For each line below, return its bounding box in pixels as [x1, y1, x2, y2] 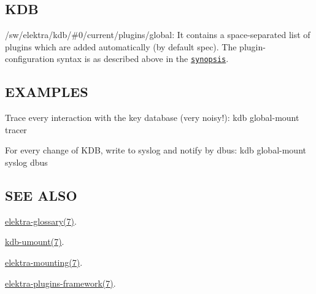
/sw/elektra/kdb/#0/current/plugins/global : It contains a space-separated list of [5, 28, 310, 41]
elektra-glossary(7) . [5, 214, 77, 227]
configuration [5, 52, 55, 65]
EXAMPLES [5, 82, 88, 101]
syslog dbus [5, 156, 48, 169]
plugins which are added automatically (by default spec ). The [5, 40, 237, 53]
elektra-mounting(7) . [5, 256, 83, 269]
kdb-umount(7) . [5, 235, 64, 248]
